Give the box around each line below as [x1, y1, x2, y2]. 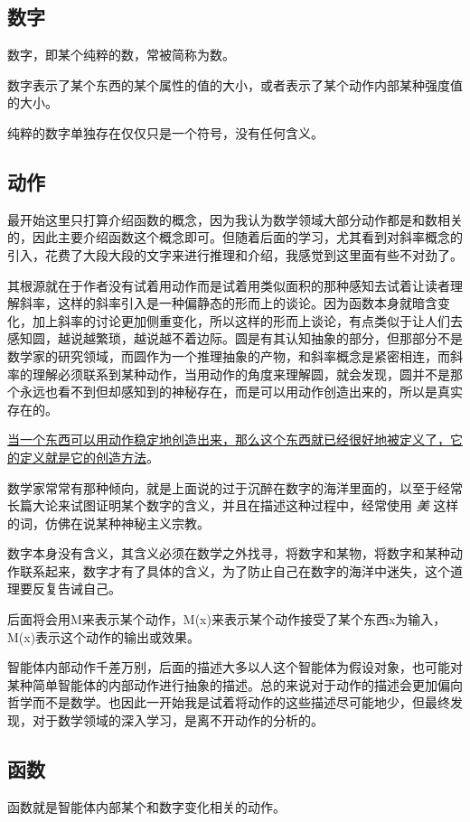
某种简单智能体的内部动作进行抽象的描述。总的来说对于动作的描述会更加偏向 [7, 675, 463, 694]
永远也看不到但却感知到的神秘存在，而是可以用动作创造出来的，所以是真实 [19, 382, 463, 401]
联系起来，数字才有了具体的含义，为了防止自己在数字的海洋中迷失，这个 [19, 561, 450, 580]
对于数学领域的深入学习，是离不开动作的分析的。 [32, 711, 324, 730]
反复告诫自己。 [32, 579, 121, 598]
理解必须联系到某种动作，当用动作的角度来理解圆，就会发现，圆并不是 [32, 364, 450, 383]
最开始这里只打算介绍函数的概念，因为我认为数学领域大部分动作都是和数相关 [7, 210, 463, 229]
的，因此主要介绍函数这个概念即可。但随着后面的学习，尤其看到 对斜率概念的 [7, 228, 463, 247]
